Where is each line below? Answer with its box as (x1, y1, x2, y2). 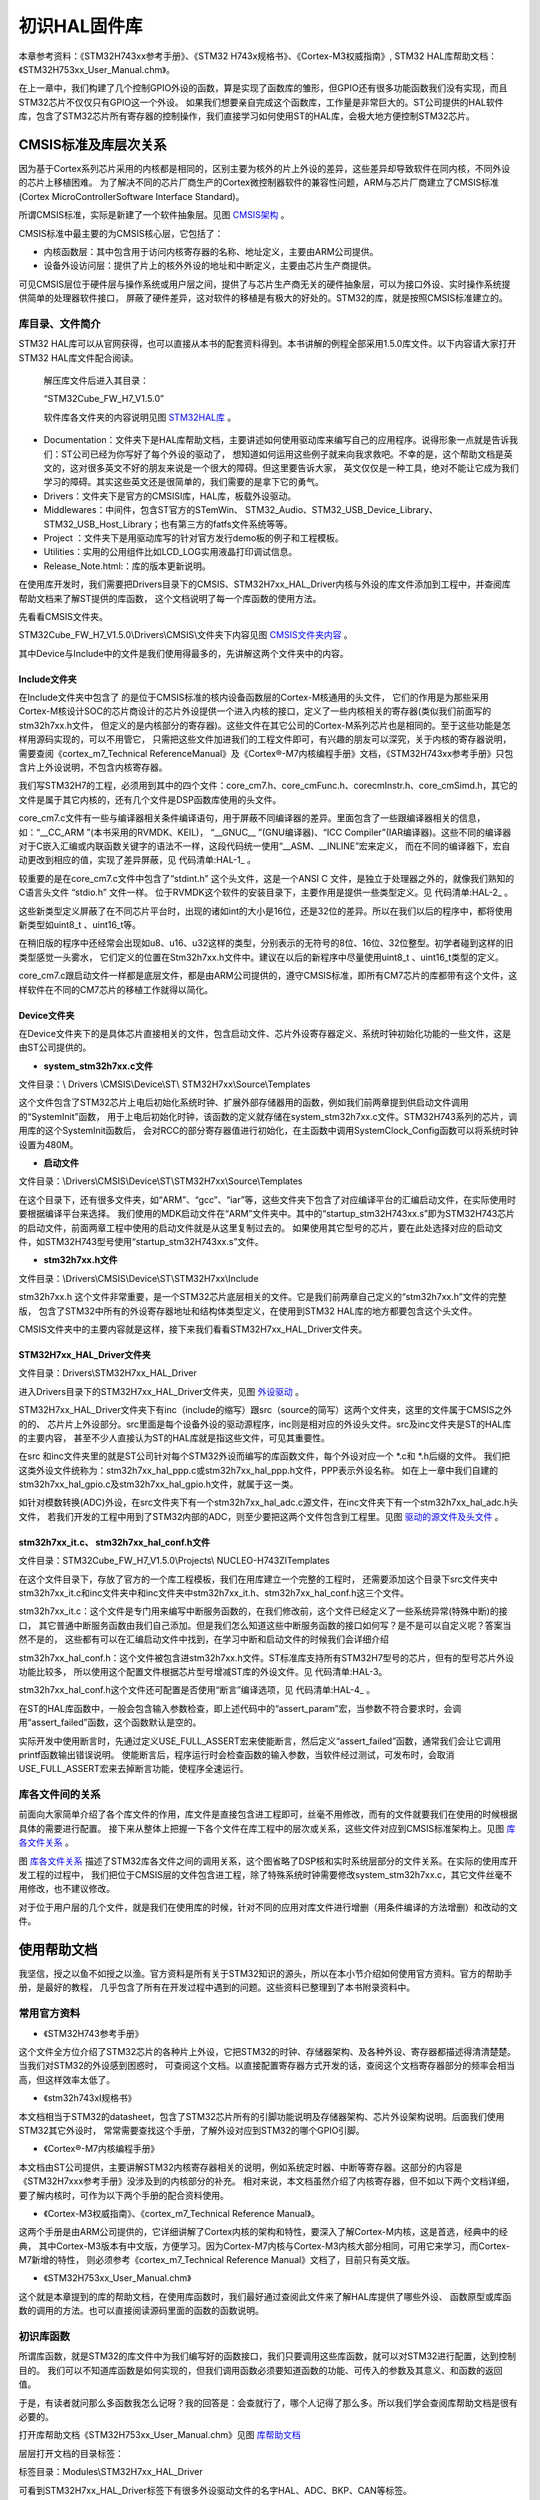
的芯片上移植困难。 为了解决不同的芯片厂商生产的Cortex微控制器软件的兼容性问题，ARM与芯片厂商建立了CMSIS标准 (18, 176, 499, 189)
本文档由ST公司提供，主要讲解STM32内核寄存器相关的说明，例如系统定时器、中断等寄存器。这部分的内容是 (18, 2161, 463, 2173)
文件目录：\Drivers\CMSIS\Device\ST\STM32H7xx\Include (18, 1272, 259, 1284)
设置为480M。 (18, 1138, 79, 1150)
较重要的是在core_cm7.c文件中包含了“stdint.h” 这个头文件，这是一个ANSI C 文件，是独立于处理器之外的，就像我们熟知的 (18, 872, 515, 884)
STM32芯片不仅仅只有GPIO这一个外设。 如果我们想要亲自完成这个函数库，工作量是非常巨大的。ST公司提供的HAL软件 (18, 96, 504, 108)
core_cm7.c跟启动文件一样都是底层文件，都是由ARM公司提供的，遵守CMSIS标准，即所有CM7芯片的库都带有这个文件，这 (18, 970, 518, 982)
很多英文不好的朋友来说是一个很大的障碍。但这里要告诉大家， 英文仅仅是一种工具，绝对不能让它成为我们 (86, 462, 519, 474)
